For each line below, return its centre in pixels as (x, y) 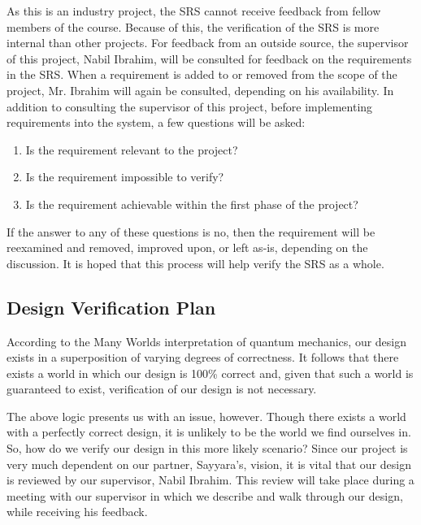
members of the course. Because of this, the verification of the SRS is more (193, 26)
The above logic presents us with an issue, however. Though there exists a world (206, 416)
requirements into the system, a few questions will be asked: (156, 122)
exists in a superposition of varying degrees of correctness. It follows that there (203, 357)
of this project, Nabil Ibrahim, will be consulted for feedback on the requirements (209, 58)
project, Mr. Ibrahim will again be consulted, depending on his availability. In (200, 90)
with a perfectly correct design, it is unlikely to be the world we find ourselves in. (209, 432)
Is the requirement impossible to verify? (125, 177)
